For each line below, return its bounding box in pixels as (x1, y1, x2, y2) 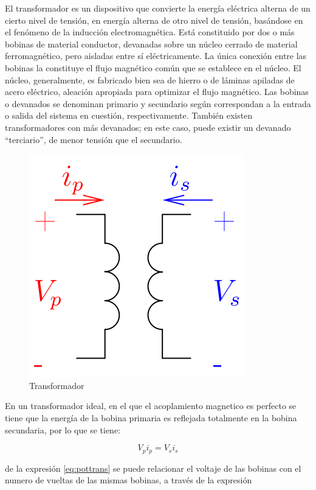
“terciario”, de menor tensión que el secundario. (5, 133, 182, 145)
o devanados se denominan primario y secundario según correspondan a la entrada (5, 97, 311, 110)
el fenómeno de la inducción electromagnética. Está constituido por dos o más (5, 26, 295, 38)
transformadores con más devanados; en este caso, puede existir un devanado (5, 121, 291, 133)
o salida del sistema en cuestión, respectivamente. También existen (5, 109, 253, 122)
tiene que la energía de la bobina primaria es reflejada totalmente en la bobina (5, 411, 297, 424)
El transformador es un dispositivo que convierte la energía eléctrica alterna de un (5, 2, 311, 14)
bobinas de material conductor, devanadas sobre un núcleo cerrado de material (5, 37, 298, 50)
